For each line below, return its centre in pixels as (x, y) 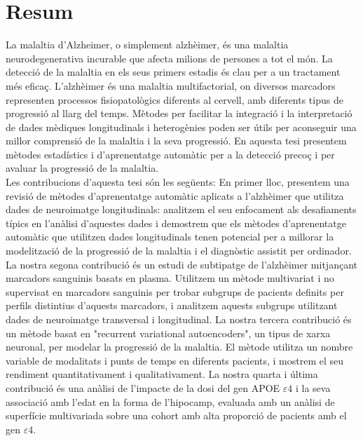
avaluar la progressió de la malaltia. (82, 168)
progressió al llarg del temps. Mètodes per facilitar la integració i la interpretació (179, 113)
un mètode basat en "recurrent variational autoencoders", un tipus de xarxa (168, 333)
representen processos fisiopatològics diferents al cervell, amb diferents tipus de (174, 99)
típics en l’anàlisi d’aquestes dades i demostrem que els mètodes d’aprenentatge (176, 223)
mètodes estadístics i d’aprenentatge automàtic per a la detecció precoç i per (170, 154)
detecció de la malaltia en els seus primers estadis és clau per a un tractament (173, 72)
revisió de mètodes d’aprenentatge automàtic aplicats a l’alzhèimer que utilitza (175, 195)
